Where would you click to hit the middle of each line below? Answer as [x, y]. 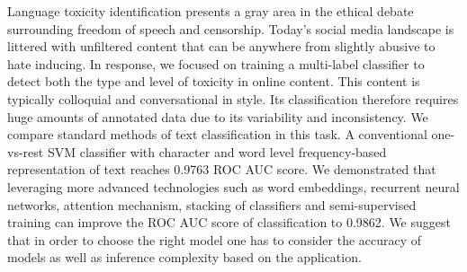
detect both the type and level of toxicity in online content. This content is [214, 81]
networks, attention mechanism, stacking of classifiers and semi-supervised [212, 204]
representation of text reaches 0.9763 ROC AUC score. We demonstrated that [222, 169]
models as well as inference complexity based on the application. [184, 257]
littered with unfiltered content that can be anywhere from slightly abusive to [221, 46]
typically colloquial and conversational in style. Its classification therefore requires [233, 98]
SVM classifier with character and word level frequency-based [217, 151]
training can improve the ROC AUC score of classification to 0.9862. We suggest [229, 222]
